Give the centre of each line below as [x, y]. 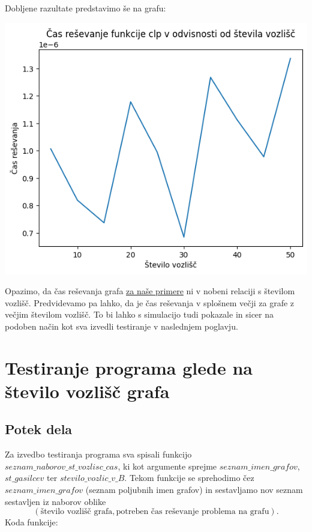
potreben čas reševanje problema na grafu [193, 512]
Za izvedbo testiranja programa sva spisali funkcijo [98, 454]
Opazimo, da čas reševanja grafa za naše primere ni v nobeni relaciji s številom [150, 291]
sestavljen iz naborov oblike [55, 501]
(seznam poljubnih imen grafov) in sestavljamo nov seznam [194, 490]
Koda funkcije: [31, 522]
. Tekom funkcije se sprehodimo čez [189, 478]
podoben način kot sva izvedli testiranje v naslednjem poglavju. [121, 326]
